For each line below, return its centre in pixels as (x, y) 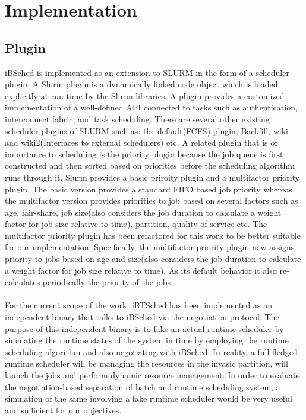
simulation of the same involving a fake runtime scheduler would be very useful (149, 398)
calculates (23, 282)
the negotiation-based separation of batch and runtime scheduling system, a (143, 386)
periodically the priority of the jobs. (108, 282)
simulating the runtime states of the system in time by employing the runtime (147, 340)
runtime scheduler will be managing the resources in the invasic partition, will (146, 363)
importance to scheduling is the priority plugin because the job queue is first (144, 154)
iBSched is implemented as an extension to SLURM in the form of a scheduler (147, 72)
